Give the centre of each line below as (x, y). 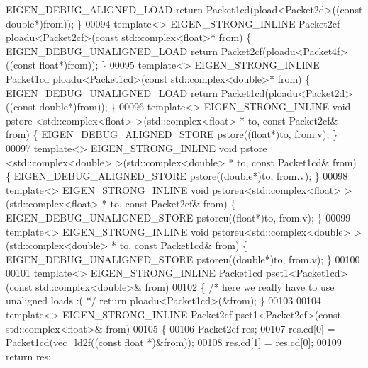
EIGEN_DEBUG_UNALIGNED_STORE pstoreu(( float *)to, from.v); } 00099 (178, 217)
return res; (28, 356)
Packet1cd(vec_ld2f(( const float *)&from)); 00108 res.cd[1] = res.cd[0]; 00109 (174, 342)
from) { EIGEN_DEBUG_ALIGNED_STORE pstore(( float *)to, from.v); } (172, 134)
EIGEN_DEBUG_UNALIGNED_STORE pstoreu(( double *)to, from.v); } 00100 (183, 259)
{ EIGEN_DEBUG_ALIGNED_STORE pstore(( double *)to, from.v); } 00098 (177, 176)
